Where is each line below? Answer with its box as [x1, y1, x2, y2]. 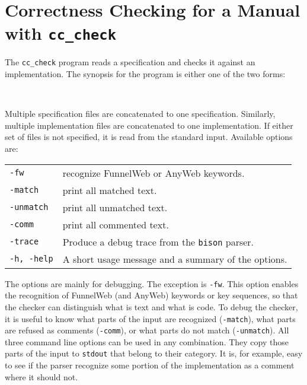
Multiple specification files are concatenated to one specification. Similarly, [5, 107, 276, 120]
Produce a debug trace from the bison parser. [62, 234, 254, 249]
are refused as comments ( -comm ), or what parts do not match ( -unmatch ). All [5, 324, 289, 336]
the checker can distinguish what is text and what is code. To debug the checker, [5, 300, 298, 313]
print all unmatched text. [62, 200, 168, 214]
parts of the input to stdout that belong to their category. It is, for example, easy [5, 347, 303, 359]
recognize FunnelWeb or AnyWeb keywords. [62, 166, 245, 180]
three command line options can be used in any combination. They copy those [5, 335, 289, 348]
